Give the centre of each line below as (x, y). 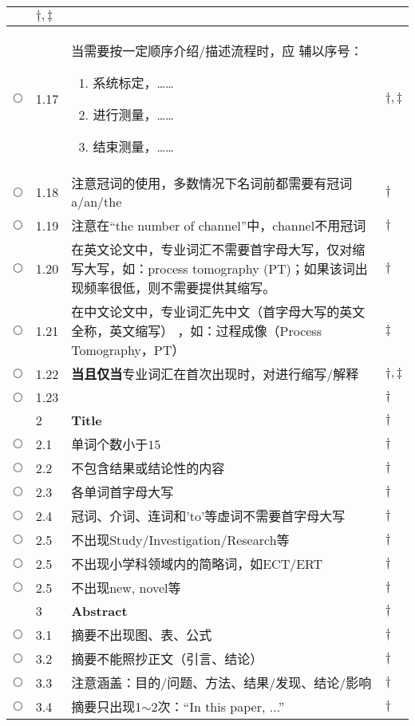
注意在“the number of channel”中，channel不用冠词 (219, 225)
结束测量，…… (133, 146)
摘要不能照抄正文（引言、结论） (167, 659)
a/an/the (97, 201)
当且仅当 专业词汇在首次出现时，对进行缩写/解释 (215, 374)
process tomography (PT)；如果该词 (251, 268)
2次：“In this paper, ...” (218, 706)
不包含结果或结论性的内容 (148, 468)
